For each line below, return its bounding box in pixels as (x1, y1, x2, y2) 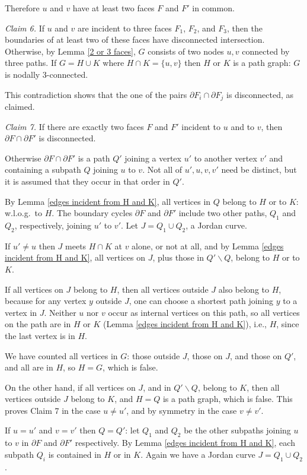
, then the (226, 21, 263, 34)
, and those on (230, 349, 282, 362)
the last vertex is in (5, 329, 75, 341)
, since (276, 318, 299, 330)
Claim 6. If (5, 21, 44, 34)
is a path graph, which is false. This (162, 392, 293, 405)
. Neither (44, 306, 76, 318)
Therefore (5, 2, 40, 14)
